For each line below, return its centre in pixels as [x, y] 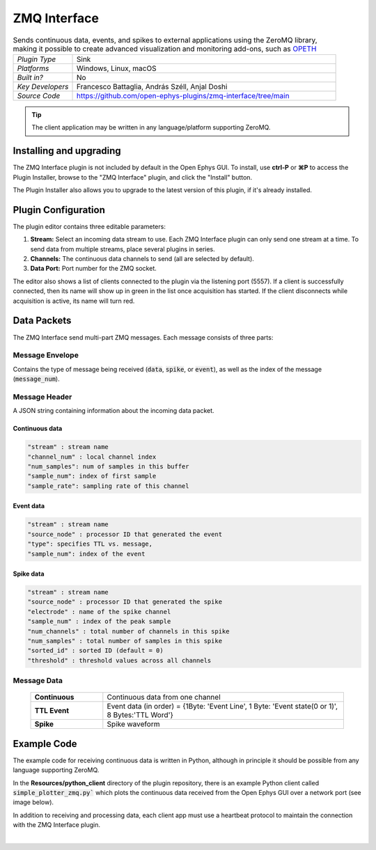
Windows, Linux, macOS [116, 68]
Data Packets [42, 321]
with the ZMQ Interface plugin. [57, 825]
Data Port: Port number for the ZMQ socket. [93, 269]
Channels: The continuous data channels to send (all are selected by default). [142, 259]
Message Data [38, 681]
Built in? [30, 77]
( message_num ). [36, 379]
